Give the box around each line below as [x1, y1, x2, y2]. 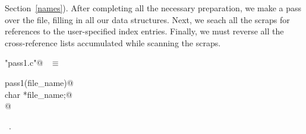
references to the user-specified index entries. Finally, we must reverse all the [5, 25, 284, 37]
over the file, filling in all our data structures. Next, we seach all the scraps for [5, 13, 290, 25]
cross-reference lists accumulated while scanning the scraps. [5, 36, 221, 49]
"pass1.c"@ [5, 56, 43, 69]
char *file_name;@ [5, 88, 72, 100]
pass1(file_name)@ [5, 76, 74, 88]
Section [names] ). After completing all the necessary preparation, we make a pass [5, 2, 302, 14]
